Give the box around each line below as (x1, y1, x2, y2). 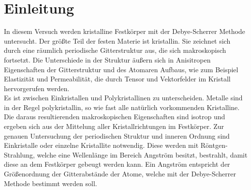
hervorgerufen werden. (4, 83, 70, 93)
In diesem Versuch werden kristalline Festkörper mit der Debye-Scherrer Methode (4, 26, 245, 36)
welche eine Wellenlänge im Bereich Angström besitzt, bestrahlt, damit (37, 149, 248, 159)
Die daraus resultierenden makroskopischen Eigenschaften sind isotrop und (4, 111, 225, 122)
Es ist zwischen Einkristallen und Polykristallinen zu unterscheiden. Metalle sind (4, 93, 243, 103)
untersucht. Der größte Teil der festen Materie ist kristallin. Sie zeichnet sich (4, 35, 231, 46)
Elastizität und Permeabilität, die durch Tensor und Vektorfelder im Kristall (4, 74, 231, 84)
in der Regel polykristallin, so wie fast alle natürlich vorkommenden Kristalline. (4, 102, 240, 112)
